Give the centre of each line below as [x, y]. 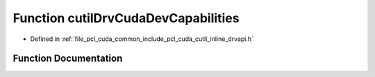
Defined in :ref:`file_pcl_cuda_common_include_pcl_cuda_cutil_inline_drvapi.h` [142, 39]
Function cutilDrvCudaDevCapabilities [126, 18]
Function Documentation [68, 59]
